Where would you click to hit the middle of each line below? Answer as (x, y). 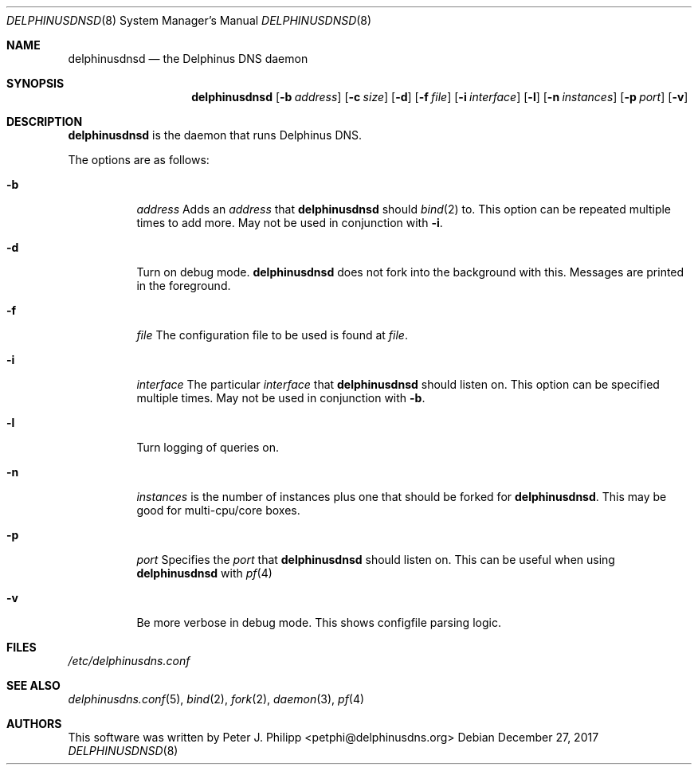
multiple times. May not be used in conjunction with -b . (281, 398)
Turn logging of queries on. (208, 447)
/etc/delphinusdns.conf (129, 661)
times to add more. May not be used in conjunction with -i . (290, 223)
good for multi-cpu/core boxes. (218, 510)
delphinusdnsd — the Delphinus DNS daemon (188, 59)
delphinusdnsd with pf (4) (204, 573)
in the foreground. (184, 286)
